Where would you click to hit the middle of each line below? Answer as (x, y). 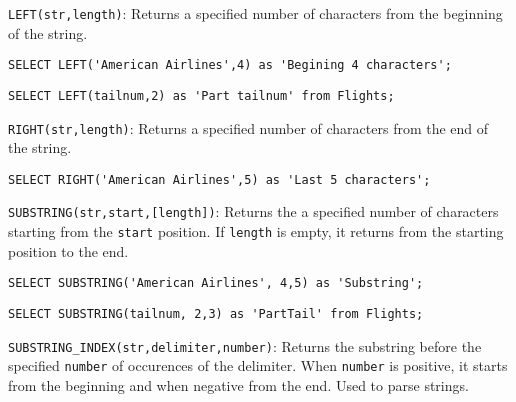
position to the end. (68, 250)
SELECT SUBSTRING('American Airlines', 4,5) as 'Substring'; (216, 283)
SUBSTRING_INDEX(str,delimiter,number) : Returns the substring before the (245, 345)
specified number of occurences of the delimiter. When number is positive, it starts (258, 365)
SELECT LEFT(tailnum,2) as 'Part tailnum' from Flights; (201, 95)
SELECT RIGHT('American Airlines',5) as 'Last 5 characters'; (219, 179)
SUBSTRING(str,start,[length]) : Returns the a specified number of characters (253, 211)
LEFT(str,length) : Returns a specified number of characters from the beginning (255, 13)
